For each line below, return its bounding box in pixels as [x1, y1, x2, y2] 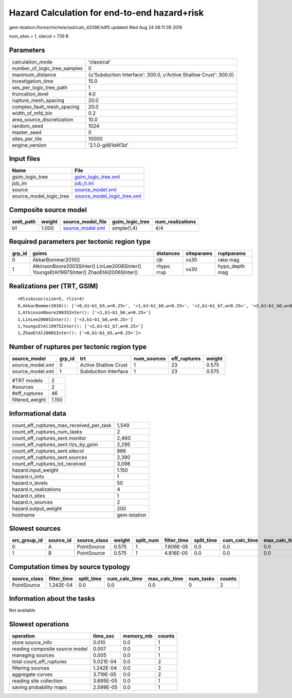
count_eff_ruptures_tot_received [12, 460, 86, 467]
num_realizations [155, 218, 196, 225]
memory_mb [123, 633, 153, 639]
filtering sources [12, 665, 50, 672]
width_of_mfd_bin [12, 110, 53, 117]
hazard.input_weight [12, 466, 58, 473]
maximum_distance [12, 71, 56, 78]
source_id [48, 537, 72, 544]
